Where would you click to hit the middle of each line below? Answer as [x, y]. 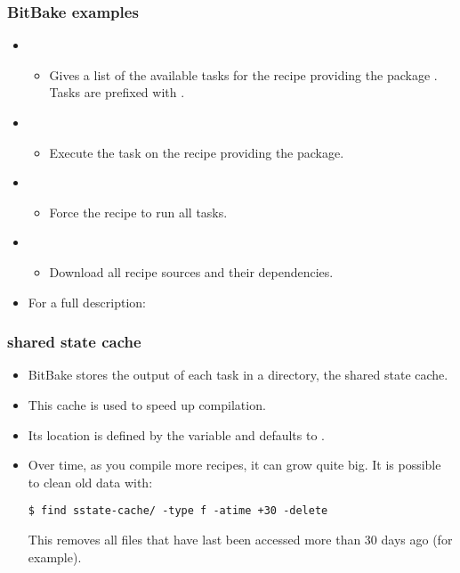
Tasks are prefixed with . [117, 92]
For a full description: [87, 302]
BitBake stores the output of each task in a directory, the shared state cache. [238, 375]
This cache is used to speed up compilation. [147, 404]
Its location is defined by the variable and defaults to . [176, 434]
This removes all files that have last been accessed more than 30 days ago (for [240, 539]
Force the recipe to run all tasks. [138, 212]
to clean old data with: [90, 482]
